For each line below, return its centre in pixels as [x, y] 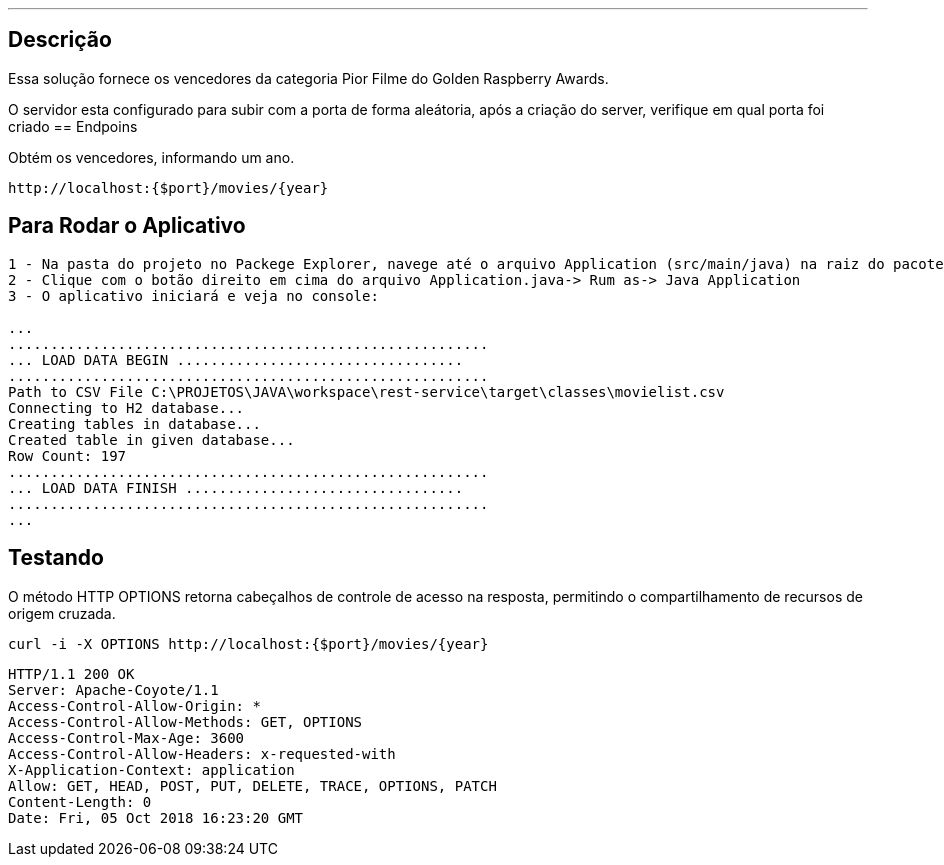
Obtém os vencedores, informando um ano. [151, 157]
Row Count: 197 [67, 455]
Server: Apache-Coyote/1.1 [113, 689]
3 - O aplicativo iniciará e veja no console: [193, 295]
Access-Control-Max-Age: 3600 [126, 737]
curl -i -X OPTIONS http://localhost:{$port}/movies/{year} [248, 643]
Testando [56, 558]
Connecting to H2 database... [126, 407]
